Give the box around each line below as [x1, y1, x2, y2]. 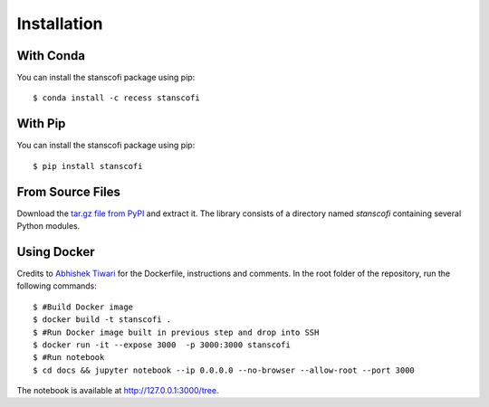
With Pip [16, 116, 66, 131]
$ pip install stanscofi [33, 161, 143, 171]
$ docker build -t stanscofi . [33, 315, 172, 325]
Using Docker [16, 244, 95, 260]
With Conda [16, 48, 86, 63]
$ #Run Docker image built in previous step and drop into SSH [33, 327, 320, 337]
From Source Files [16, 184, 121, 199]
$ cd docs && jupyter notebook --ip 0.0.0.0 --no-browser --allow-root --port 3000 [33, 364, 416, 375]
